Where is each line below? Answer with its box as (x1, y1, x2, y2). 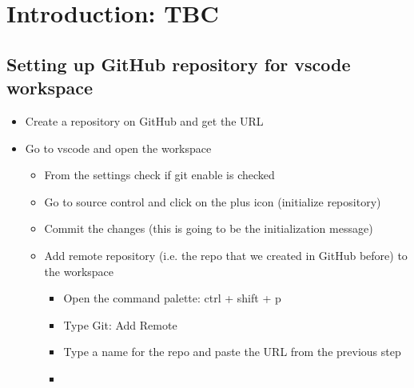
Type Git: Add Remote (63, 316, 177, 333)
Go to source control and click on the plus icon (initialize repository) (44, 193, 381, 210)
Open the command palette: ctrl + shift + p (63, 290, 281, 306)
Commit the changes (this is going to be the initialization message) (44, 220, 373, 237)
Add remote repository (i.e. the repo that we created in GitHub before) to (44, 246, 408, 263)
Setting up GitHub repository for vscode (6, 51, 351, 76)
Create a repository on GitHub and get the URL (25, 112, 264, 129)
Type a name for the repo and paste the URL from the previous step (63, 343, 401, 360)
